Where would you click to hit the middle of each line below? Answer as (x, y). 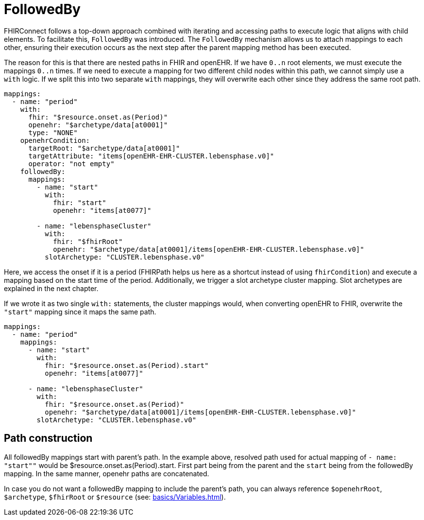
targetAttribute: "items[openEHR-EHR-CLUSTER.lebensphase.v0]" (151, 156)
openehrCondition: (55, 140)
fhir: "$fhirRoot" (88, 241)
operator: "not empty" (71, 164)
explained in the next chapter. (51, 288)
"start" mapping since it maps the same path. (80, 312)
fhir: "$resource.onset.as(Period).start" (127, 365)
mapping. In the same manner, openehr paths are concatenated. (107, 473)
